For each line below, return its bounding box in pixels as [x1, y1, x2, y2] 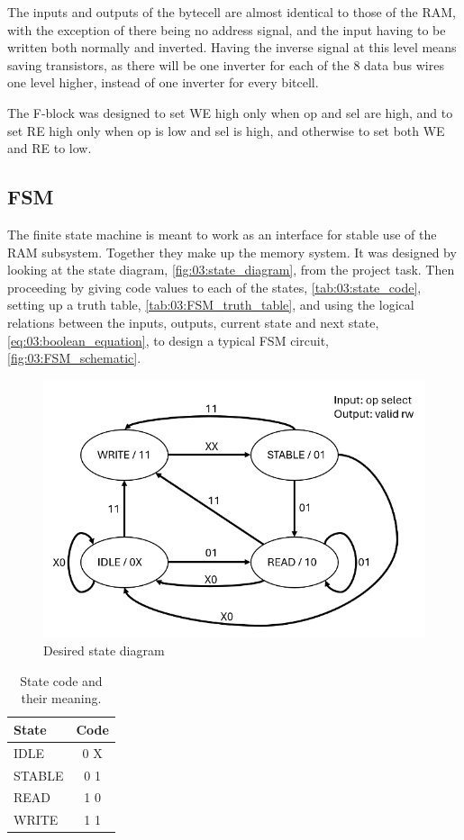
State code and [20, 671, 103, 690]
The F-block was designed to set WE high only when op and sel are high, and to [7, 103, 453, 122]
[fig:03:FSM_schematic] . [7, 348, 141, 367]
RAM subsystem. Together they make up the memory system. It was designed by [7, 242, 457, 261]
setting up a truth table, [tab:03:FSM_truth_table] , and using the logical [7, 295, 414, 314]
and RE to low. [7, 139, 92, 158]
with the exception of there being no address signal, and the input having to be [7, 20, 446, 39]
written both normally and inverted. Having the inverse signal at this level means [7, 38, 457, 57]
